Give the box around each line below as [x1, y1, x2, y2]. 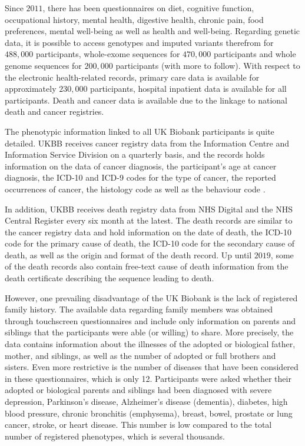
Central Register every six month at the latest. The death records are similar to [5, 214, 293, 227]
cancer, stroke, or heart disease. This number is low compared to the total [5, 418, 272, 431]
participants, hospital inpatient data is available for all [90, 82, 287, 95]
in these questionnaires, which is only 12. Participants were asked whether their [5, 372, 291, 384]
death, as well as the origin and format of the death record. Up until [5, 248, 252, 261]
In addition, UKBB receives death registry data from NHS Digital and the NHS [5, 202, 293, 215]
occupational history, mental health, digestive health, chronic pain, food [5, 13, 264, 25]
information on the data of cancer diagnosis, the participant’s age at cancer [5, 159, 277, 172]
